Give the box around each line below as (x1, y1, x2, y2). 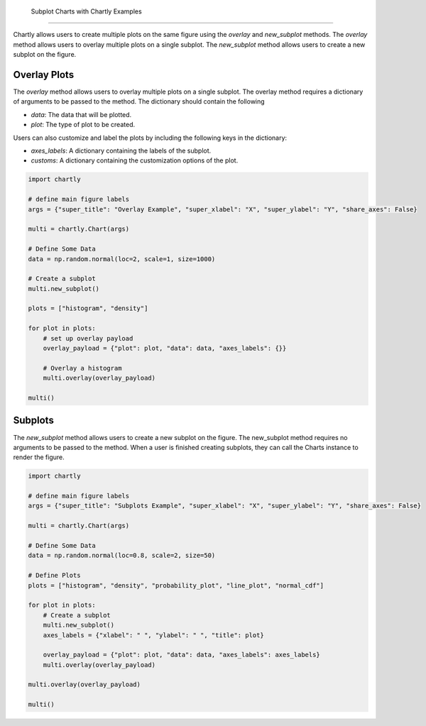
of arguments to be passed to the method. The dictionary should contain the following (13, 97, 266, 106)
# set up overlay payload (43, 334, 133, 342)
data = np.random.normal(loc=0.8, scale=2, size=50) (28, 551, 216, 560)
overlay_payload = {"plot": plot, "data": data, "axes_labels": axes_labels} (43, 651, 321, 659)
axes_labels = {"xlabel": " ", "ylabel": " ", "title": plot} (43, 631, 264, 639)
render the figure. (13, 453, 65, 461)
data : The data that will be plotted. (31, 110, 132, 119)
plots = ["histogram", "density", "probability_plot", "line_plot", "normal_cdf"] (28, 581, 324, 589)
